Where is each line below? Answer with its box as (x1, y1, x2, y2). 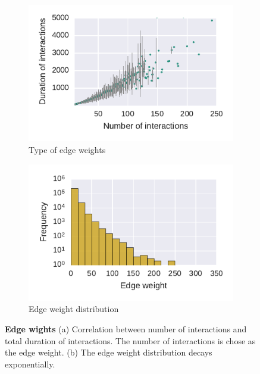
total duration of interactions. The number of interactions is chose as (5, 334, 256, 347)
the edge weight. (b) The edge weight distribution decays (5, 346, 212, 359)
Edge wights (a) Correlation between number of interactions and (5, 323, 247, 335)
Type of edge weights (29, 143, 106, 155)
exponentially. (5, 357, 55, 370)
